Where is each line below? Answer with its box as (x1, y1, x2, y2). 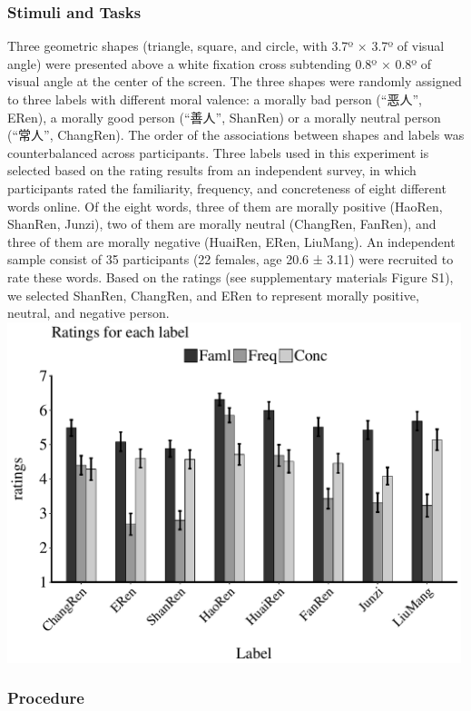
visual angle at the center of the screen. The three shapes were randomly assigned (7, 72, 462, 91)
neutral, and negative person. (7, 303, 170, 322)
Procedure (7, 686, 84, 709)
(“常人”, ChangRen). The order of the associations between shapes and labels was (7, 125, 465, 144)
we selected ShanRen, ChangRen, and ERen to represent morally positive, (7, 285, 419, 304)
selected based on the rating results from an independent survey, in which (7, 161, 417, 180)
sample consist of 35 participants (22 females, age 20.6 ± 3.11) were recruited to (7, 250, 454, 269)
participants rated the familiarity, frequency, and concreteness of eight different (7, 178, 446, 197)
